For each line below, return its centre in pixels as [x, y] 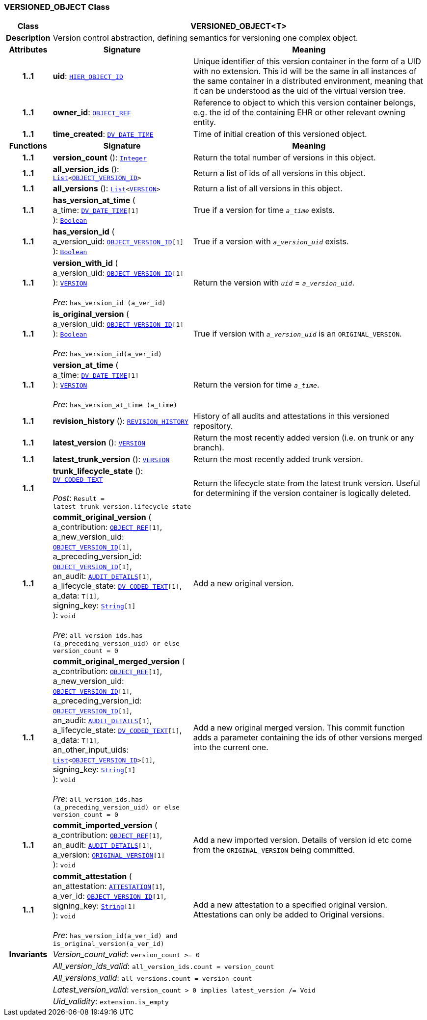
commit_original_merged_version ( [119, 662]
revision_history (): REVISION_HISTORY [120, 421]
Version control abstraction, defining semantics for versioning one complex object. [205, 38]
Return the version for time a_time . [256, 385]
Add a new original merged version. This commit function [299, 728]
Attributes [28, 50]
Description [28, 38]
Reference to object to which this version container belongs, [304, 103]
